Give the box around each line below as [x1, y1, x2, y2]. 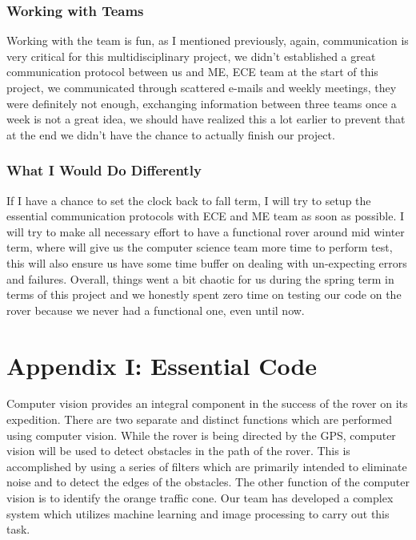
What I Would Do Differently [6, 160, 202, 180]
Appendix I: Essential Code [6, 349, 318, 381]
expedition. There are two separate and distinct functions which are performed [6, 411, 392, 428]
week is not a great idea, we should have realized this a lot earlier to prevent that [6, 111, 406, 127]
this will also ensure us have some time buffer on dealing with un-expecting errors [6, 254, 407, 271]
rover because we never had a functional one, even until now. [6, 301, 305, 318]
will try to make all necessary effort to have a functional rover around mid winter [6, 223, 405, 240]
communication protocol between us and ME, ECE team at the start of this [6, 63, 378, 80]
